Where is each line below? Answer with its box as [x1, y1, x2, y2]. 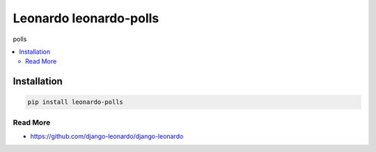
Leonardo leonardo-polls [13, 10, 159, 26]
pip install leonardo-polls [27, 98, 123, 106]
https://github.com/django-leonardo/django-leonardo [30, 132, 184, 141]
